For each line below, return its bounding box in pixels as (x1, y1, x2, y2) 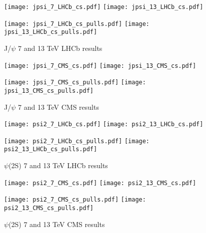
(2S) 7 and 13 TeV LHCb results (8, 160, 108, 171)
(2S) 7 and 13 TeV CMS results (8, 219, 105, 229)
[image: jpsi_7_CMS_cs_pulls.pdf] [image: (4, 79, 146, 86)
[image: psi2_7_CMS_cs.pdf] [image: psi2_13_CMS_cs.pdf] (4, 179, 196, 187)
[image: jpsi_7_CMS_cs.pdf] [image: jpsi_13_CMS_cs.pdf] (4, 62, 196, 69)
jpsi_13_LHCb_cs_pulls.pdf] (4, 28, 97, 36)
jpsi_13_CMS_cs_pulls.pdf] (4, 87, 93, 94)
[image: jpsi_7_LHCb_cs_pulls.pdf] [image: (4, 20, 150, 27)
